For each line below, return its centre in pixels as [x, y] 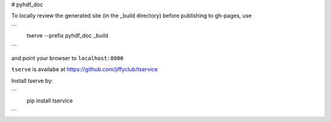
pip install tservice [50, 101]
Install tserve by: [32, 80]
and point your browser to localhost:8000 [67, 58]
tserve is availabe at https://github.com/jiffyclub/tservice [85, 69]
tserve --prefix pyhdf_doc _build [67, 36]
